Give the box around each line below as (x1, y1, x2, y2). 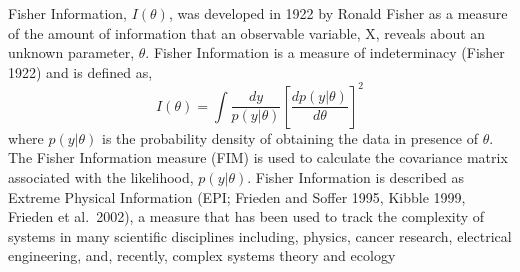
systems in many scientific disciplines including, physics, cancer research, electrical (8, 225, 512, 246)
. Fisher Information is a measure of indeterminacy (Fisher (145, 42, 505, 63)
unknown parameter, (8, 42, 135, 63)
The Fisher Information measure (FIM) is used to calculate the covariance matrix (8, 147, 508, 168)
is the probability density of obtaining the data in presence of (102, 127, 479, 148)
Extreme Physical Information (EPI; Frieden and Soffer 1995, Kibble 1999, (8, 186, 466, 207)
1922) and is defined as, (8, 61, 153, 82)
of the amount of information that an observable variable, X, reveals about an (8, 22, 486, 43)
